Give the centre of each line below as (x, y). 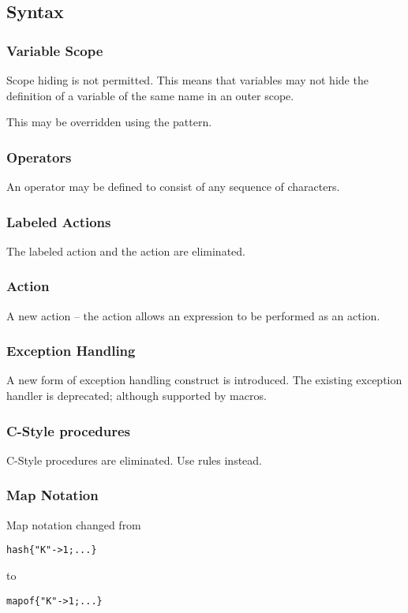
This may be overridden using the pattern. (109, 122)
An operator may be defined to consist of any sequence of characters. (173, 186)
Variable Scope (55, 50)
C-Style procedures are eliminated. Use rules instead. (135, 460)
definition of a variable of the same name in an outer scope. (150, 95)
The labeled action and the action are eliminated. (126, 250)
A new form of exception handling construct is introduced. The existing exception (204, 380)
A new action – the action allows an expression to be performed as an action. (193, 315)
